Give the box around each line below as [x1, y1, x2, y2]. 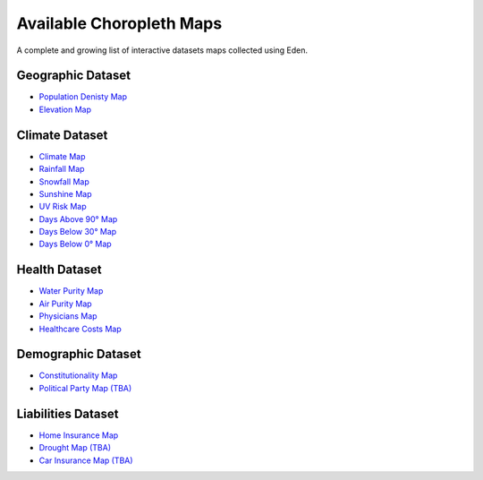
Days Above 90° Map [38, 213, 118, 224]
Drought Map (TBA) [38, 442, 112, 453]
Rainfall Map [38, 164, 85, 175]
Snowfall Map [38, 176, 89, 187]
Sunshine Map [38, 188, 93, 199]
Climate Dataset [16, 127, 108, 142]
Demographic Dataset [16, 347, 142, 362]
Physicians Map [38, 311, 97, 321]
